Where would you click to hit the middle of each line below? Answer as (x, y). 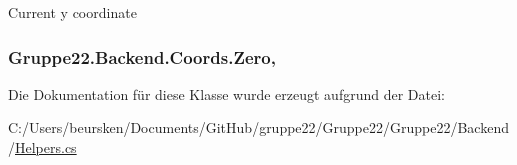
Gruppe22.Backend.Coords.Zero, (142, 56)
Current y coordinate (72, 12)
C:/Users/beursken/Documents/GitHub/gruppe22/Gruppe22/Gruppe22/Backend (258, 127)
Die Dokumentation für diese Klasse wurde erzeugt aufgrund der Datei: (226, 93)
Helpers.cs (46, 147)
